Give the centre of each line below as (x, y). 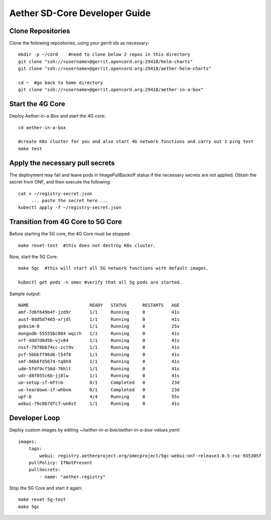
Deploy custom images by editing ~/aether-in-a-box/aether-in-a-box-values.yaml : (95, 430)
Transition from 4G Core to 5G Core (66, 222)
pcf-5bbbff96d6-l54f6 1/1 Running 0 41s (99, 354)
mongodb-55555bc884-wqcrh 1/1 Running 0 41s (99, 333)
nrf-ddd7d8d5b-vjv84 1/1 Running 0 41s (99, 340)
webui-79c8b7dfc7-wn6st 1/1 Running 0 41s (99, 404)
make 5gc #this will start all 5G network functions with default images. (113, 268)
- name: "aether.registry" (73, 477)
